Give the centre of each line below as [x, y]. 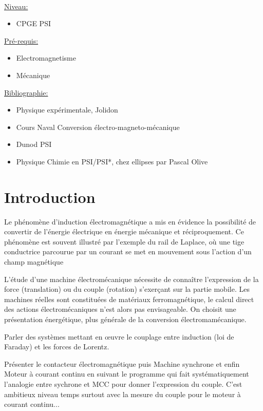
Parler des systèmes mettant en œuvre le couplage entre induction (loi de [119, 336]
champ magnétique [34, 262]
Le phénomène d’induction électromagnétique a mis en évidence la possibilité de [130, 221]
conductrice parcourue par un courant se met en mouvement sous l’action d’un [128, 251]
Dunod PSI [34, 144]
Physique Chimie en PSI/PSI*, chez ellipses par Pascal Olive [112, 161]
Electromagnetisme [46, 58]
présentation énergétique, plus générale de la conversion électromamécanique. [125, 319]
